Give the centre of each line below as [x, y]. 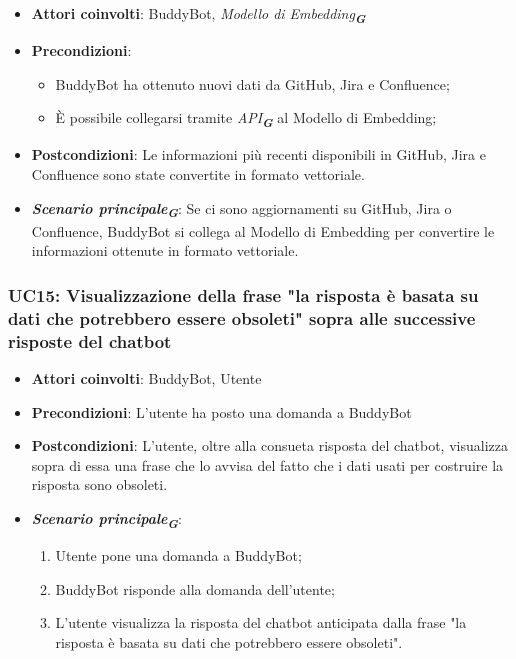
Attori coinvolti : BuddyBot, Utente [146, 378]
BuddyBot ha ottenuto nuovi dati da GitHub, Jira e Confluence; [252, 83]
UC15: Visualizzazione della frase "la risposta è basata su [243, 294]
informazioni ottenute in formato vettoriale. [165, 250]
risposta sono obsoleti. [99, 484]
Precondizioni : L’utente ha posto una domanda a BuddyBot [221, 411]
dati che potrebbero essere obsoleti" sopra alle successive [242, 317]
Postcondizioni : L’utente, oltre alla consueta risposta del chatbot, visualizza [269, 445]
